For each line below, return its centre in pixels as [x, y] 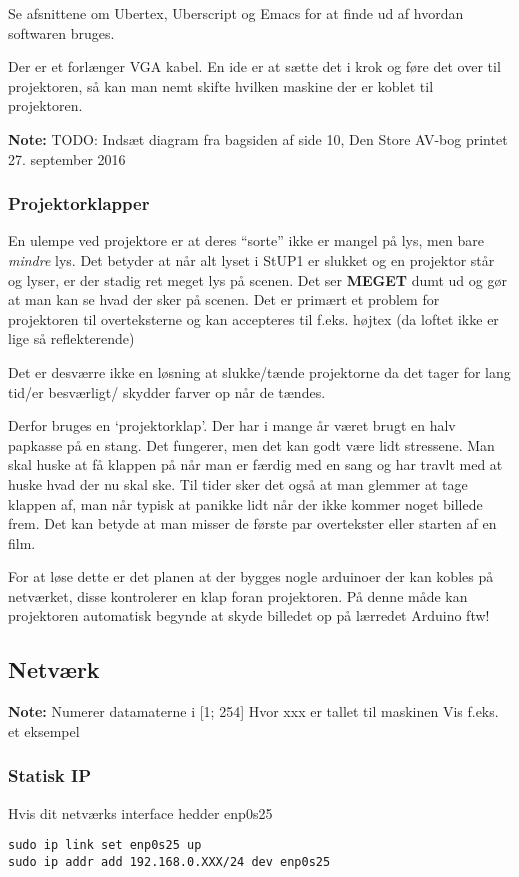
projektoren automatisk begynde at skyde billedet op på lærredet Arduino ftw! [249, 615]
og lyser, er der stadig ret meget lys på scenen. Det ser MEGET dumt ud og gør [257, 279]
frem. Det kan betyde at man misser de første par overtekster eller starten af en [252, 523]
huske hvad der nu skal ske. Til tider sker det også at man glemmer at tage [238, 483]
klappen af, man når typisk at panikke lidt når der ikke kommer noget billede [245, 503]
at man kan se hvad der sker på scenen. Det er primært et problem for [224, 299]
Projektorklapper [79, 203]
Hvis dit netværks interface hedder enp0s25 [140, 812]
